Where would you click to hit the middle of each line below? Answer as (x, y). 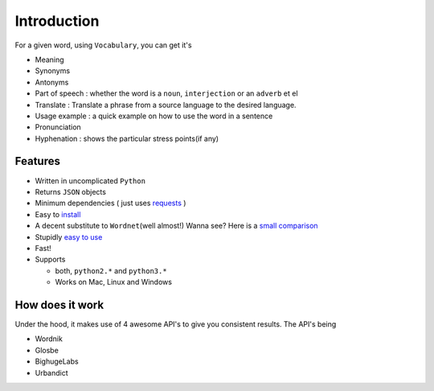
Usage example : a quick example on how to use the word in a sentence (154, 116)
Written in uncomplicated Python (90, 180)
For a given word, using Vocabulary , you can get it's (103, 45)
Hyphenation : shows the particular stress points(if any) (127, 138)
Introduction (57, 21)
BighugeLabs (57, 361)
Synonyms (53, 71)
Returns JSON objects (70, 191)
